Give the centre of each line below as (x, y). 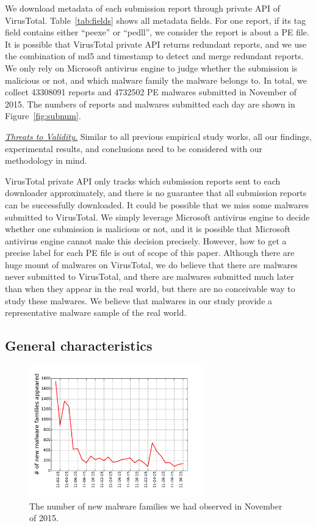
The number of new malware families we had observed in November (156, 506)
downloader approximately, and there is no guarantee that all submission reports (156, 193)
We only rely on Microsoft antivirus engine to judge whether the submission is (151, 68)
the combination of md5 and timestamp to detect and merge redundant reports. (154, 56)
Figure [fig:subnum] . (43, 116)
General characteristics (79, 345)
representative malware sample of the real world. (96, 312)
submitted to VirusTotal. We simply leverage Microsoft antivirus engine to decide (157, 217)
